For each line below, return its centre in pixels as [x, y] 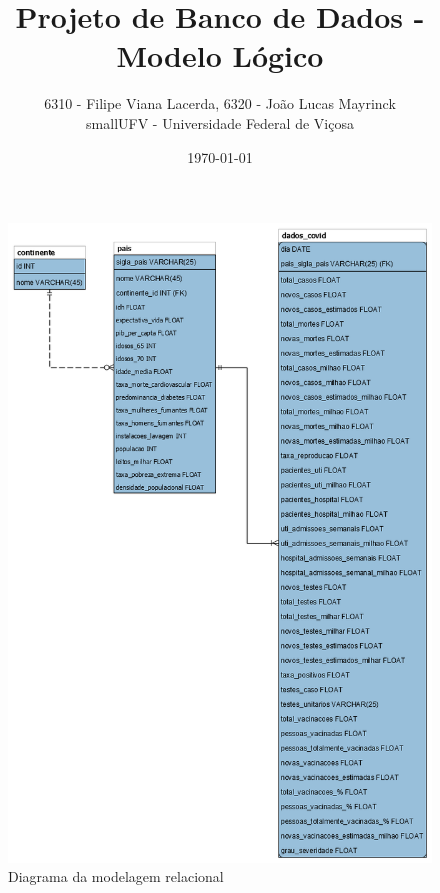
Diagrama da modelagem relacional [116, 876]
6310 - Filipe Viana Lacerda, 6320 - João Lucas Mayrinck [220, 103]
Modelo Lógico [220, 55]
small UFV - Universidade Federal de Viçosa [220, 122]
